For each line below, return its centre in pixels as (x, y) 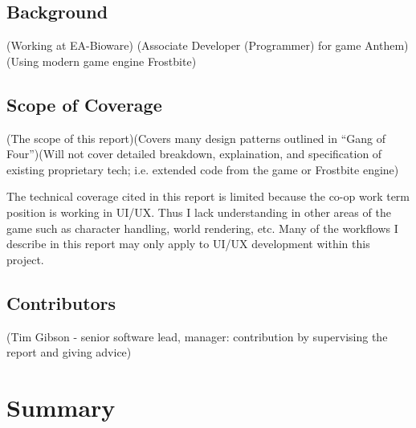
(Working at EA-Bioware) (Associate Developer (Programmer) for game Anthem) (208, 45)
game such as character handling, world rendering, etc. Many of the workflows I (202, 228)
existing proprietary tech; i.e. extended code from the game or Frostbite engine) (203, 169)
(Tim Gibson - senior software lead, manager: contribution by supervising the (197, 336)
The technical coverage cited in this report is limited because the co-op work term (208, 196)
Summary (61, 407)
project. (25, 259)
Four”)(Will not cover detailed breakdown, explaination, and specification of (194, 154)
